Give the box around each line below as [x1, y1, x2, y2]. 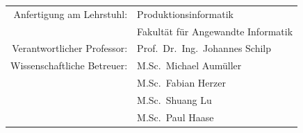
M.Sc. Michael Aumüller [137, 58, 242, 73]
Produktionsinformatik [137, 6, 234, 21]
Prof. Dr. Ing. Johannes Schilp [137, 41, 272, 55]
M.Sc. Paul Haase [137, 109, 214, 124]
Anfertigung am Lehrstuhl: [13, 6, 128, 21]
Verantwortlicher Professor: [12, 41, 128, 55]
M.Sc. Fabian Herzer [137, 76, 226, 90]
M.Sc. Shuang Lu [137, 92, 212, 107]
